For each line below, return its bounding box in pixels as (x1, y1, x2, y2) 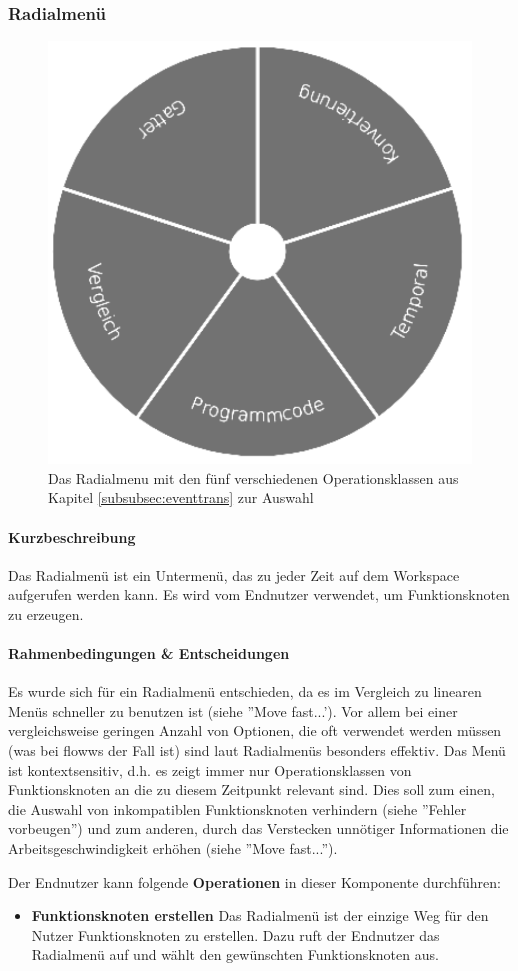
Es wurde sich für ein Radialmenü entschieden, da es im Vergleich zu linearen (8, 681, 482, 702)
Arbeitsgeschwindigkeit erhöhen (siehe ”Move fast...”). (8, 838, 338, 859)
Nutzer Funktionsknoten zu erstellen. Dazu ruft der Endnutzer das (31, 924, 440, 945)
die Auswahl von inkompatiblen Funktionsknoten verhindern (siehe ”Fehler (8, 798, 467, 819)
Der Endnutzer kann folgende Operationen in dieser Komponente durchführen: (8, 871, 501, 892)
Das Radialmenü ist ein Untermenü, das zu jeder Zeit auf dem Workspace (8, 564, 460, 585)
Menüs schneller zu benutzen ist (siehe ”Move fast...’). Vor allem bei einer (8, 700, 458, 721)
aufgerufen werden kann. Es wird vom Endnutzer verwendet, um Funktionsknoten (8, 584, 510, 605)
